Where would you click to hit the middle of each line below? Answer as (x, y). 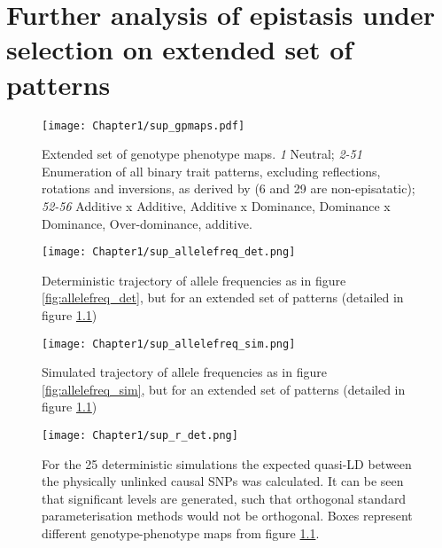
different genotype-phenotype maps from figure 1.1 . (181, 533)
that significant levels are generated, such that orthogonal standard (224, 498)
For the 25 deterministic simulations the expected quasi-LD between (227, 463)
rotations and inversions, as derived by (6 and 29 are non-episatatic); (229, 188)
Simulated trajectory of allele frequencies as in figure (184, 372)
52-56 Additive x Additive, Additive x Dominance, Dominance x (216, 205)
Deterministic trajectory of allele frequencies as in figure (194, 280)
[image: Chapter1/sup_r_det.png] (140, 435)
